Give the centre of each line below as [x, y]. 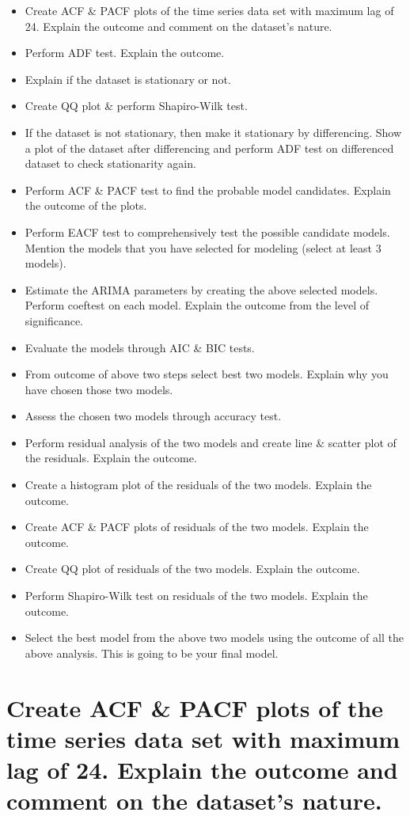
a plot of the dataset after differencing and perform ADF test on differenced [209, 148]
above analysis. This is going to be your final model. [152, 653]
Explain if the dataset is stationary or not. [128, 79]
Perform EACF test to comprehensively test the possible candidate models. [207, 232]
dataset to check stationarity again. [110, 163]
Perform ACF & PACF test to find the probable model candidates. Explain [208, 190]
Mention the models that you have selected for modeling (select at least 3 [203, 247]
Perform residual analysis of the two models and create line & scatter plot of [211, 442]
